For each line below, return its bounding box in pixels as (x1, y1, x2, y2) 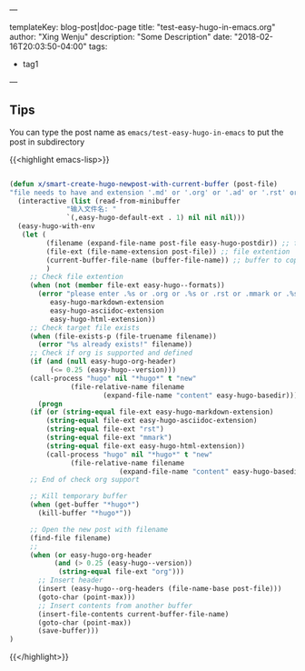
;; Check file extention (29, 273, 124, 282)
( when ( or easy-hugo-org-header (29, 550, 152, 559)
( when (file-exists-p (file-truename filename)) (29, 332, 218, 341)
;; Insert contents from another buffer (37, 601, 193, 610)
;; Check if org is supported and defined (29, 348, 193, 358)
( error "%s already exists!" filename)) (37, 340, 193, 349)
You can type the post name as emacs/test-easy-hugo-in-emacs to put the (9, 126, 284, 137)
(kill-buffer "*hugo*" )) (37, 509, 132, 518)
